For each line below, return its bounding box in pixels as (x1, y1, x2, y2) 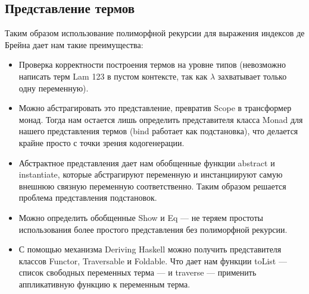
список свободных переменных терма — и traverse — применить (18, 266, 257, 279)
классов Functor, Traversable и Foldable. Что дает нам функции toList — (18, 254, 287, 267)
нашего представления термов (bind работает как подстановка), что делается (18, 125, 298, 137)
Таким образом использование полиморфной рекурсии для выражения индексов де (5, 27, 305, 39)
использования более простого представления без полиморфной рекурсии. (18, 223, 288, 235)
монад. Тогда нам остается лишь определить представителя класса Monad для (18, 113, 303, 125)
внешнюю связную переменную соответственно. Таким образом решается (18, 179, 286, 192)
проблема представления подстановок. (18, 191, 157, 204)
